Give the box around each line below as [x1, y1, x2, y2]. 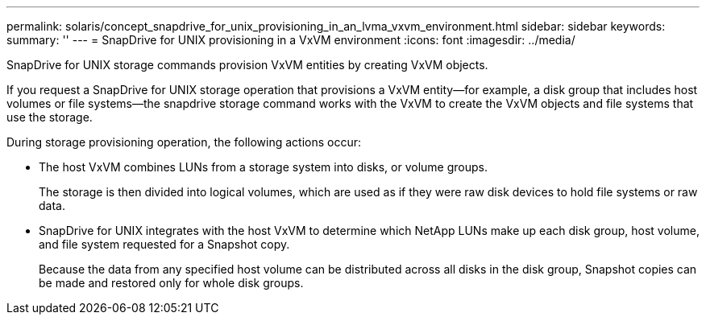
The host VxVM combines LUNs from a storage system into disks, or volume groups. [39, 160, 488, 174]
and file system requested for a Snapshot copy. [39, 237, 290, 251]
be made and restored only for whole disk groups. [39, 276, 304, 290]
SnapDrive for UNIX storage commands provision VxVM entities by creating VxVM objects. [6, 58, 488, 72]
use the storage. [6, 110, 93, 124]
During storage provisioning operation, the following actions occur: [6, 135, 361, 149]
